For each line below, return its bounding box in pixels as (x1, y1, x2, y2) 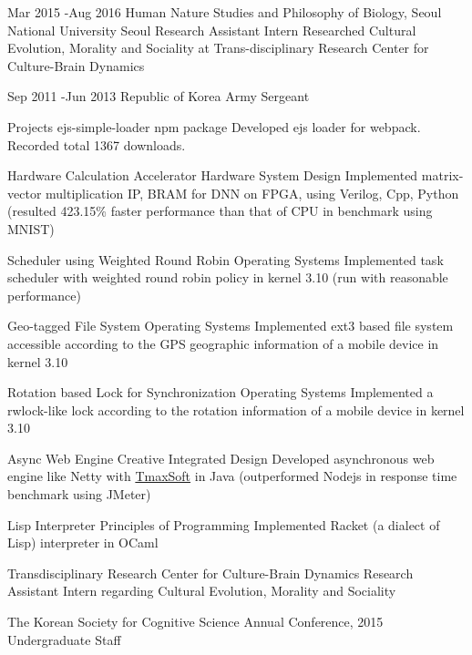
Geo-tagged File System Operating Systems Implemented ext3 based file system (7, 316, 454, 335)
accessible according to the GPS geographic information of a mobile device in (7, 333, 439, 353)
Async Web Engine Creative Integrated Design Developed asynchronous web (7, 448, 435, 467)
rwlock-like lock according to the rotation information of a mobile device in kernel (7, 400, 465, 419)
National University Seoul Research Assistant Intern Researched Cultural (7, 20, 416, 39)
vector (7, 183, 42, 202)
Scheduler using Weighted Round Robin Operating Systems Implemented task (7, 250, 444, 269)
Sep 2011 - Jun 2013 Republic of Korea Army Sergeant (7, 87, 310, 106)
